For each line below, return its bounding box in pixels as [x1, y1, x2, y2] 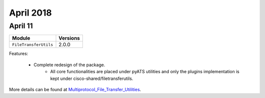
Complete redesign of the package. [33, 61, 106, 68]
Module [12, 35, 30, 41]
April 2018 [9, 7, 52, 18]
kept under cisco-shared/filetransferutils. [50, 76, 133, 81]
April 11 [9, 21, 33, 30]
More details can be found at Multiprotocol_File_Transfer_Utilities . [9, 86, 141, 92]
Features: [9, 51, 28, 57]
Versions [58, 35, 80, 41]
